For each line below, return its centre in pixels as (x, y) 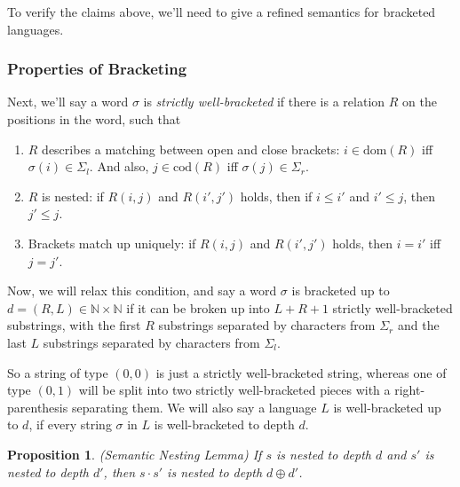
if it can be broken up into (198, 307)
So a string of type (58, 372)
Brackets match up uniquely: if (112, 243)
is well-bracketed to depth (224, 424)
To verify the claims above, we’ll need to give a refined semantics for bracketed (222, 12)
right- (410, 390)
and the (418, 325)
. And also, (119, 166)
